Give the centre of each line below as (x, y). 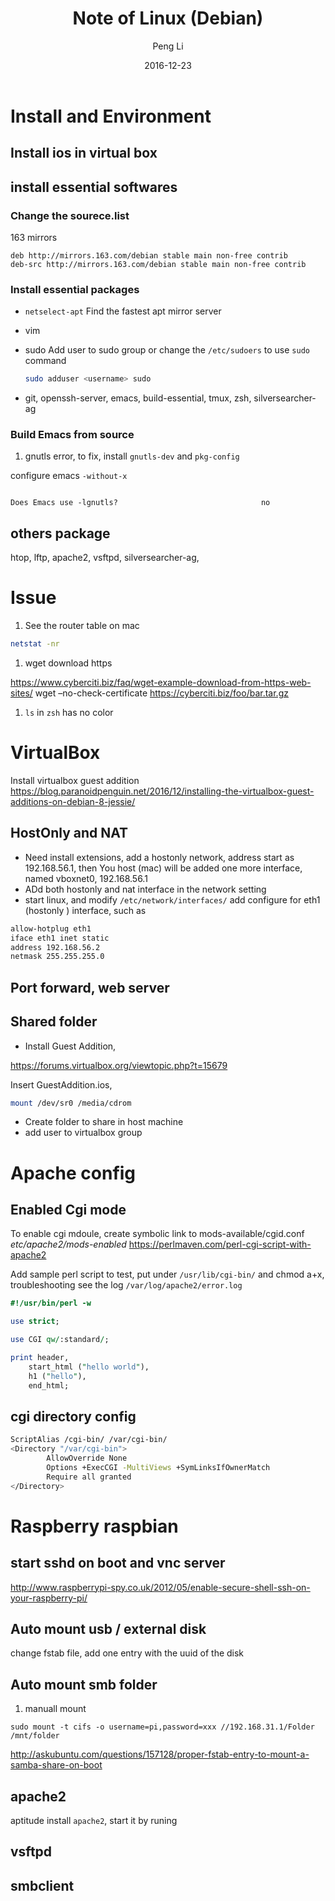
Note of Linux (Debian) (168, 18)
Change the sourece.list (70, 215)
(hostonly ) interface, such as (85, 910)
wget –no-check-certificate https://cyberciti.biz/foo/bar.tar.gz (161, 693)
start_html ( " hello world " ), (89, 1367)
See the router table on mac (82, 626)
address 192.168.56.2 (55, 947)
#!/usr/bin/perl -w (51, 1303)
